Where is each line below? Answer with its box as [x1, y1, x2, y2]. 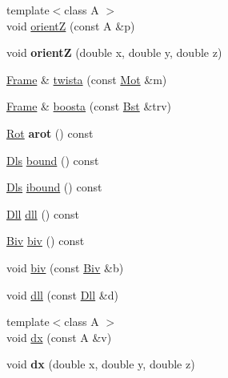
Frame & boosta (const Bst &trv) [6, 98, 172, 115]
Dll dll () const [6, 205, 79, 222]
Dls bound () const [6, 151, 99, 168]
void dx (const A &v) [6, 328, 112, 345]
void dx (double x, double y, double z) [6, 356, 195, 372]
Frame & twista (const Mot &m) [6, 70, 167, 87]
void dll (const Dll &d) [6, 286, 118, 303]
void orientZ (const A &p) [6, 17, 135, 34]
